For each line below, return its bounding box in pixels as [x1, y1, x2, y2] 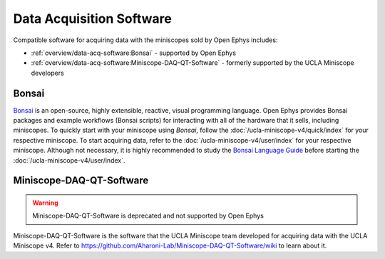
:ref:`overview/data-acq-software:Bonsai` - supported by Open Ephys [31, 49, 237, 57]
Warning [32, 198, 58, 207]
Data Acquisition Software [13, 11, 173, 26]
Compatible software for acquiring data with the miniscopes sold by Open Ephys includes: [13, 36, 278, 44]
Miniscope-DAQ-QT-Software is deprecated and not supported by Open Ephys [32, 211, 264, 220]
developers [31, 68, 64, 77]
